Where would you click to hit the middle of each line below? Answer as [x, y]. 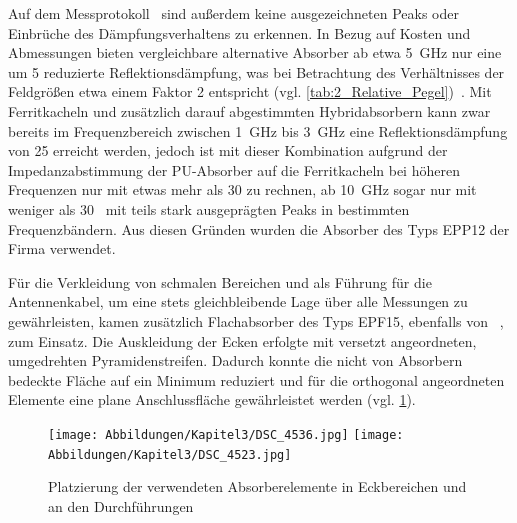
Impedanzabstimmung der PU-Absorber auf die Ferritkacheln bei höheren [234, 169]
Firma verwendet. [62, 248]
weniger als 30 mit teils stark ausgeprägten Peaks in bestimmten [209, 208]
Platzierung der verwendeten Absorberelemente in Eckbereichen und [257, 486]
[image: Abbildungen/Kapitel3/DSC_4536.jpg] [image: [226, 434]
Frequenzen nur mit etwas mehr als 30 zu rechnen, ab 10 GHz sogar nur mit [242, 189]
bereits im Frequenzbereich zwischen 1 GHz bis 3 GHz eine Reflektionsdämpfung [258, 130]
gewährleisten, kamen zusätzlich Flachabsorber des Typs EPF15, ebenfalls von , [256, 320]
